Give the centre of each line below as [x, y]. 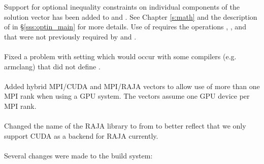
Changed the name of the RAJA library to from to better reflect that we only [125, 126]
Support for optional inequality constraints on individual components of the [122, 7]
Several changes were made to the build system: [78, 155]
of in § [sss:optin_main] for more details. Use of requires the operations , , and [125, 27]
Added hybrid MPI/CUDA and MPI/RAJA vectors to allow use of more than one [132, 86]
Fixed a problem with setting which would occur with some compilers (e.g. [120, 56]
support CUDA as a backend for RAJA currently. [81, 135]
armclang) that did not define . [52, 66]
